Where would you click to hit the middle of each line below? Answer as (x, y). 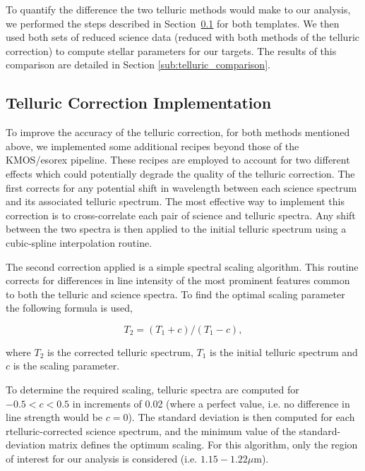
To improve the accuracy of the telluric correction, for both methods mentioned (178, 132)
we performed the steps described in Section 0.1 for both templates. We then (173, 23)
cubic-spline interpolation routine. (79, 242)
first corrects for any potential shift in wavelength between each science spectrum (181, 187)
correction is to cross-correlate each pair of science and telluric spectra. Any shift (181, 215)
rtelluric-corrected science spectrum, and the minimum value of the (151, 430)
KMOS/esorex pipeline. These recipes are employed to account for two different (178, 160)
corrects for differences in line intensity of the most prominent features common (178, 280)
